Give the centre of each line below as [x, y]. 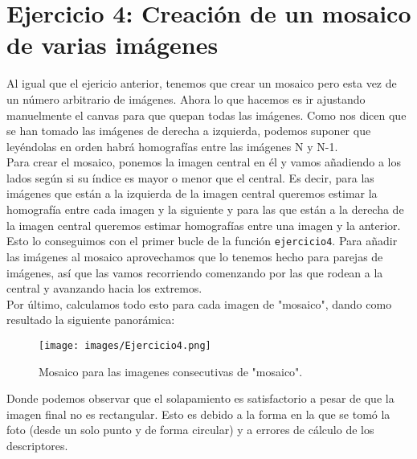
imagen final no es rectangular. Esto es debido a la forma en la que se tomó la [198, 414]
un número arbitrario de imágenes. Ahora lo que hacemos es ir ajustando [186, 98]
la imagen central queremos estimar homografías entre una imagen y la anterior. [204, 225]
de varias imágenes [112, 45]
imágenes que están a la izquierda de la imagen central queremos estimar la [192, 193]
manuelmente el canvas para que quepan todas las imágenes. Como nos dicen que [206, 115]
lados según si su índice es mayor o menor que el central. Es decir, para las [190, 177]
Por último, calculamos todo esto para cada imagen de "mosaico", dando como [199, 303]
